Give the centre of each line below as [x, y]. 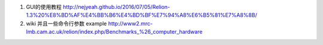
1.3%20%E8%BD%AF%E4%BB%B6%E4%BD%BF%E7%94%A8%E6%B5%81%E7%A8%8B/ [141, 15]
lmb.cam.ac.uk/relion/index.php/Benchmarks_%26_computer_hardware [114, 32]
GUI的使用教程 [44, 7]
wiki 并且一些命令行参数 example [66, 23]
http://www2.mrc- [130, 23]
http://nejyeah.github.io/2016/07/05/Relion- [117, 7]
